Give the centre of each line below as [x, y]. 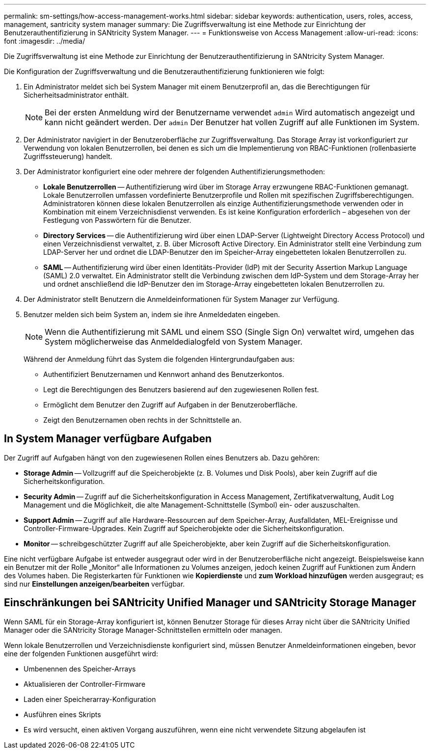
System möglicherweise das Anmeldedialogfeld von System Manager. [174, 342]
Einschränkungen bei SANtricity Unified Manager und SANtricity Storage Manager [210, 603]
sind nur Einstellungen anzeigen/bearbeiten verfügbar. [94, 584]
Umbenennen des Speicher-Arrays [80, 669]
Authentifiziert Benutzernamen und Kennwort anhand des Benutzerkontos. [164, 374]
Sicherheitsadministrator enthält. [76, 95]
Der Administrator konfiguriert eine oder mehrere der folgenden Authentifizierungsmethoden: [174, 172]
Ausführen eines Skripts [62, 714]
